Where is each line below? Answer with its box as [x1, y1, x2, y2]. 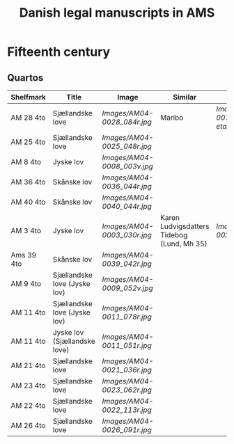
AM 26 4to [10, 421, 46, 430]
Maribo [159, 113, 184, 122]
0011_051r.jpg [102, 341, 152, 350]
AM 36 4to [10, 177, 46, 187]
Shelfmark [10, 93, 47, 102]
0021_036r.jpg [102, 365, 152, 374]
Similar [173, 93, 197, 102]
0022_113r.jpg [102, 405, 152, 415]
